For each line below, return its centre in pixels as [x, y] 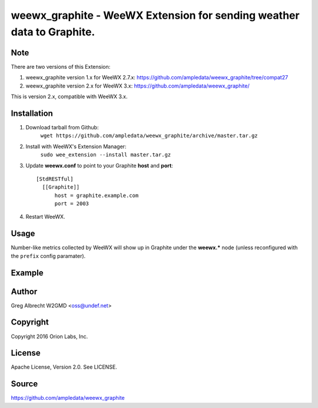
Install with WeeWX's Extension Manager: [76, 146]
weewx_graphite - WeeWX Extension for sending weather [155, 15]
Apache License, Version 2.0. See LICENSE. [64, 367]
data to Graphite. [53, 32]
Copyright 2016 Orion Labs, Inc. [49, 336]
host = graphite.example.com [97, 195]
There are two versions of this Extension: [61, 66]
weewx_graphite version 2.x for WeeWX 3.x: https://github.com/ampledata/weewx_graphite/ [138, 86]
